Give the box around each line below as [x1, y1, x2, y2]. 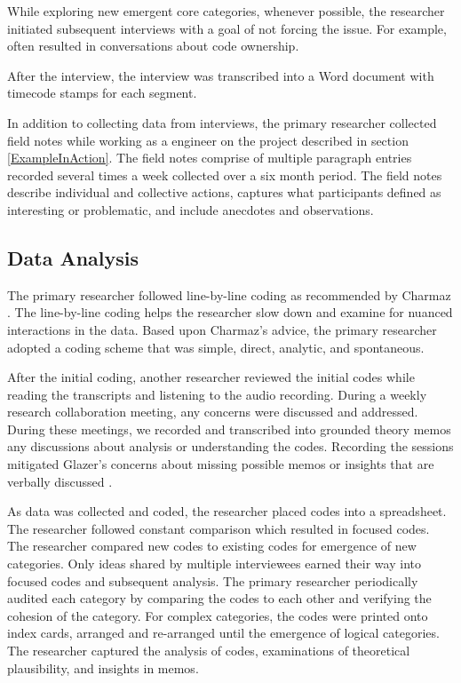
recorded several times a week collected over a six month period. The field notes [7, 165, 442, 184]
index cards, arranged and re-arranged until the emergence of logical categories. [7, 623, 440, 642]
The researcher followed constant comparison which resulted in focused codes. [7, 519, 430, 537]
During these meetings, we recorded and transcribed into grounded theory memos [7, 419, 451, 438]
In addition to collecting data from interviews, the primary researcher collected [7, 113, 437, 131]
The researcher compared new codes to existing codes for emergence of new [7, 536, 417, 555]
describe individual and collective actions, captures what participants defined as [7, 183, 441, 202]
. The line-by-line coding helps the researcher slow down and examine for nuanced [7, 303, 453, 322]
